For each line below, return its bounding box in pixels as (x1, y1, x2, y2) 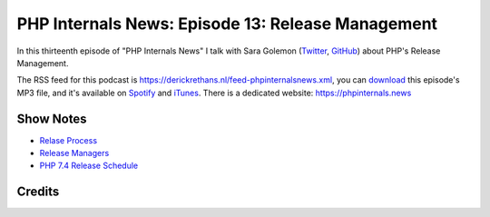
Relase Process (39, 134, 98, 145)
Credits (16, 184, 60, 200)
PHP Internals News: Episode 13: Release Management (16, 14, 438, 34)
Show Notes (16, 111, 87, 126)
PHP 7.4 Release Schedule (39, 160, 139, 172)
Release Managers (39, 148, 110, 159)
